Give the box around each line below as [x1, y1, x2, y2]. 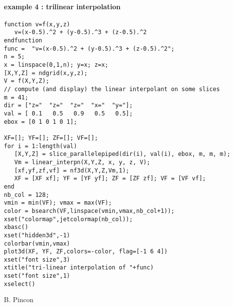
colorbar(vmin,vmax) [4, 240, 71, 247]
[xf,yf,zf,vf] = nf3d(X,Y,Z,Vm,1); [14, 167, 129, 174]
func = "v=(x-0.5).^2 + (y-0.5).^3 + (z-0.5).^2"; [4, 45, 175, 52]
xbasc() [4, 224, 29, 231]
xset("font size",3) [4, 256, 71, 263]
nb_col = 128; [4, 191, 50, 198]
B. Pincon [4, 294, 34, 305]
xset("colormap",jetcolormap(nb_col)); [4, 215, 133, 223]
